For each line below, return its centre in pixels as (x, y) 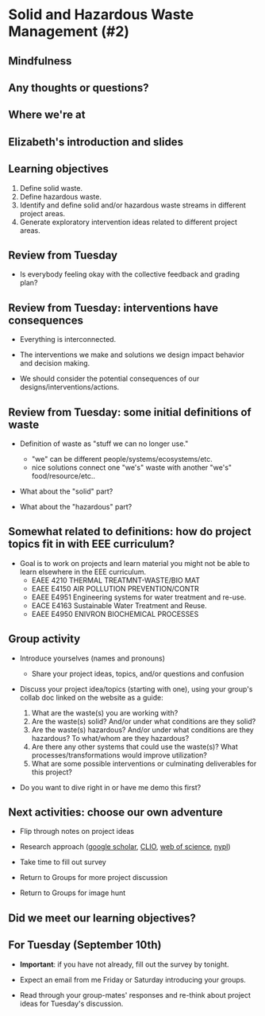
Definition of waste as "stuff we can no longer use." (104, 444)
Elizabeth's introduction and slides (96, 142)
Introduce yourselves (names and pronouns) (92, 658)
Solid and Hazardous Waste (101, 15)
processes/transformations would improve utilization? (119, 755)
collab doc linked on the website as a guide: (92, 697)
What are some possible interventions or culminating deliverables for (144, 763)
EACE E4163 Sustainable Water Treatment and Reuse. (119, 605)
